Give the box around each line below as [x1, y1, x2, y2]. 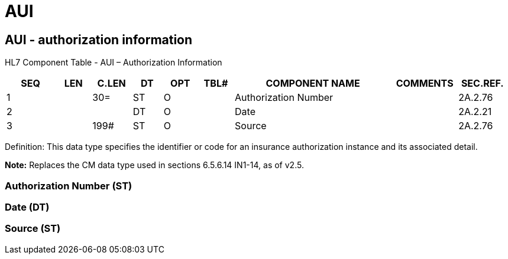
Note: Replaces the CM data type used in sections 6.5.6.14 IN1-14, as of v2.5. [5, 160, 304, 171]
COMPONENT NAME [266, 77, 360, 90]
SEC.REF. [461, 77, 504, 90]
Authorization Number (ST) [5, 179, 132, 192]
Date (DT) [5, 201, 50, 213]
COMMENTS [396, 77, 454, 90]
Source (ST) [5, 222, 61, 235]
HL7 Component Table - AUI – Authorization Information [5, 57, 222, 68]
